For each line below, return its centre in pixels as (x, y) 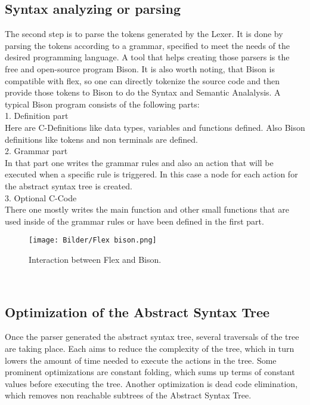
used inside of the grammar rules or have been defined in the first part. (134, 221)
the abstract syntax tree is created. (69, 185)
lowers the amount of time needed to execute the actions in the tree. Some (141, 360)
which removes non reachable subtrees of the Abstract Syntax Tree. (128, 395)
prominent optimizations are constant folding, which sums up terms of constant (150, 372)
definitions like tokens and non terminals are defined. (101, 139)
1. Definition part (37, 116)
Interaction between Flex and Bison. (95, 259)
